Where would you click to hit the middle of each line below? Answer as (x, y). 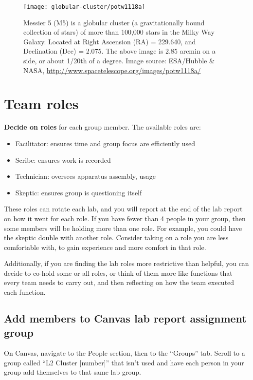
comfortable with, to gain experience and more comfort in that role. (105, 247)
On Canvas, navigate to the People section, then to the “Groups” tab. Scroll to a (125, 353)
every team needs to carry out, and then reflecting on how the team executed (119, 282)
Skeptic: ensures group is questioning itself (79, 192)
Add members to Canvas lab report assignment (125, 318)
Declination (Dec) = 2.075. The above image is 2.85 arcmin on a (119, 51)
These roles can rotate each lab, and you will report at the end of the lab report (123, 209)
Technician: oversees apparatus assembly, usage (86, 176)
